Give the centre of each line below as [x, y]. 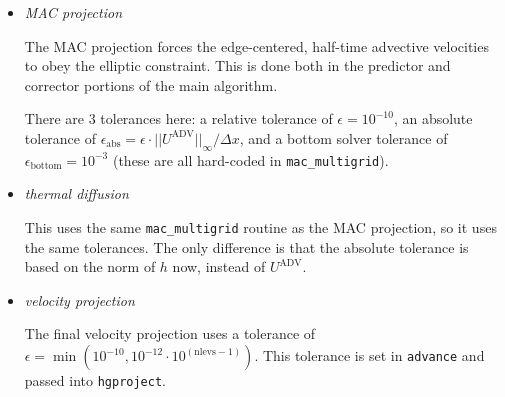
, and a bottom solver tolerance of [343, 137]
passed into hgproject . [95, 380]
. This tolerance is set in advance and [369, 355]
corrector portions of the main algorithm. [151, 84]
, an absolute [433, 118]
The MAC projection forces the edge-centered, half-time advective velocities [256, 45]
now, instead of [219, 266]
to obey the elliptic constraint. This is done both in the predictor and [237, 65]
